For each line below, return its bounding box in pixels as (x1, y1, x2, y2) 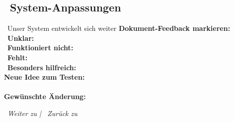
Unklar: (7, 32, 34, 43)
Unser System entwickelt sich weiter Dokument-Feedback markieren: (7, 23, 231, 33)
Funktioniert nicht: (7, 42, 74, 53)
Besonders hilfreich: (7, 62, 77, 72)
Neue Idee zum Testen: (4, 72, 85, 82)
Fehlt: (7, 52, 28, 62)
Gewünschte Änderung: (4, 91, 86, 102)
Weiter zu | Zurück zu (7, 108, 78, 118)
